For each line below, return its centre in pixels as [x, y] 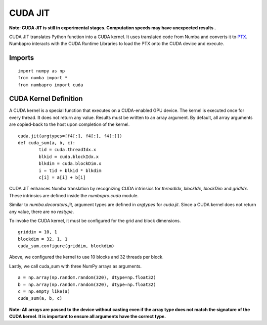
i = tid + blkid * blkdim [70, 170]
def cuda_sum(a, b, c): [47, 143]
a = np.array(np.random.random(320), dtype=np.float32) [87, 278]
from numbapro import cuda [51, 85]
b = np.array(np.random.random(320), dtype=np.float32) [87, 284]
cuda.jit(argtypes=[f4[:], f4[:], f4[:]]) [70, 136]
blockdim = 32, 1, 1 [43, 239]
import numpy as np [42, 71]
